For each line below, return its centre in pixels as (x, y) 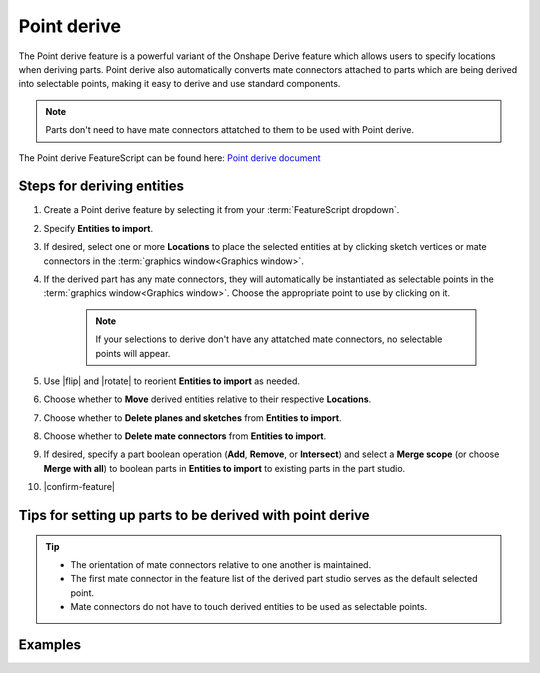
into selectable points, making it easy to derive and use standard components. (179, 84)
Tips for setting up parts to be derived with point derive (194, 515)
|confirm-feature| (79, 487)
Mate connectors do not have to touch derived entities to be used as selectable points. (249, 607)
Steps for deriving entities (101, 186)
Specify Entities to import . (98, 228)
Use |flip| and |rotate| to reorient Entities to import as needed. (171, 381)
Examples (50, 645)
